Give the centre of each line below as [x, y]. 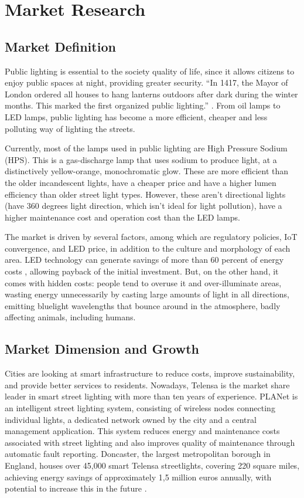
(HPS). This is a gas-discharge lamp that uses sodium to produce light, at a [141, 159]
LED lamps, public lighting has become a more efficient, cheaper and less [136, 116]
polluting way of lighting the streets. [70, 128]
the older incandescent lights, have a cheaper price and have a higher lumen [141, 182]
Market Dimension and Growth [102, 349]
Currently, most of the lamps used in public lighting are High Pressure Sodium [146, 148]
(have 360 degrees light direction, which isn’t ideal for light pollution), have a [144, 206]
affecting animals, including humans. [70, 317]
